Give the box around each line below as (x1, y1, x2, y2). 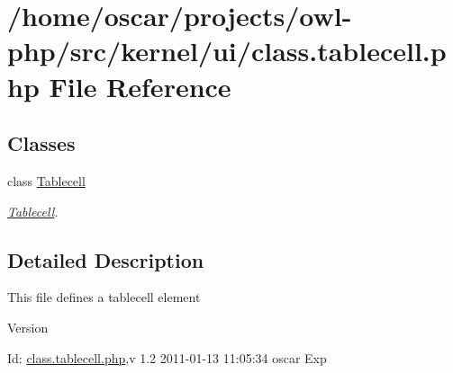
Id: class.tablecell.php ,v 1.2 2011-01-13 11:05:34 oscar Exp (7, 348, 327, 367)
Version (7, 317, 49, 336)
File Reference (49, 67, 231, 104)
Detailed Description (7, 245, 204, 273)
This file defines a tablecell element (7, 288, 201, 306)
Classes (7, 129, 76, 157)
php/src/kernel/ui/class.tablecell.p (7, 32, 447, 69)
